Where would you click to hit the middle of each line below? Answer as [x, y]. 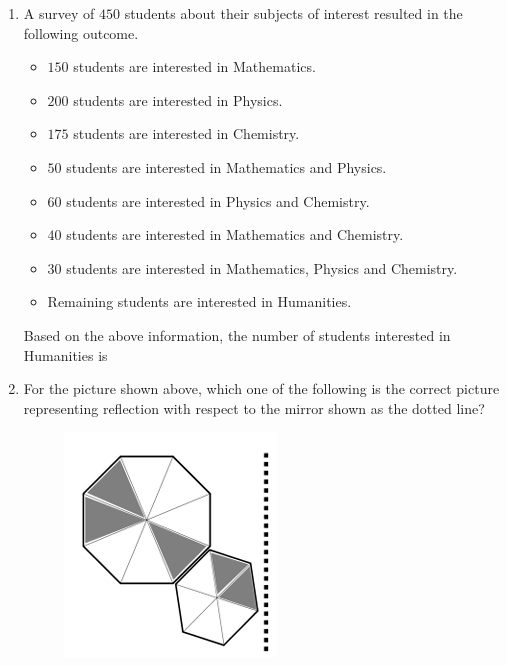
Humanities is [65, 354]
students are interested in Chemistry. [186, 133]
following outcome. [81, 32]
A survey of [59, 13]
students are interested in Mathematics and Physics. [226, 166]
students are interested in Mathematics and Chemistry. [235, 234]
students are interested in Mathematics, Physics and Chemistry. [262, 267]
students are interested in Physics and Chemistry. [218, 200]
